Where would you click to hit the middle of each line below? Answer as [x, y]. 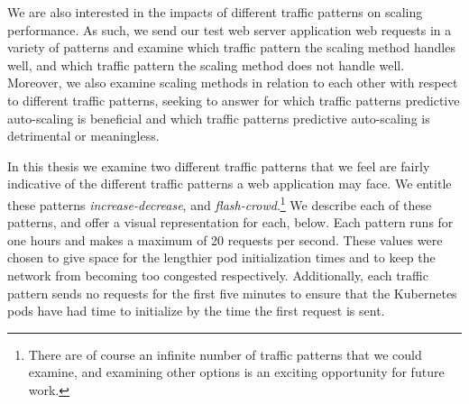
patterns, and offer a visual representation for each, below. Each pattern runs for [230, 222]
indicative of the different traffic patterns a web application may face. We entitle [230, 184]
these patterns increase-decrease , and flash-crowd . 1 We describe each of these [220, 203]
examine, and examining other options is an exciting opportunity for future [236, 372]
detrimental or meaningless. [83, 136]
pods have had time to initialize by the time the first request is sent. [196, 311]
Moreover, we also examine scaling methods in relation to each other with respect [233, 83]
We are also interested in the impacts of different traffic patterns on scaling [215, 12]
